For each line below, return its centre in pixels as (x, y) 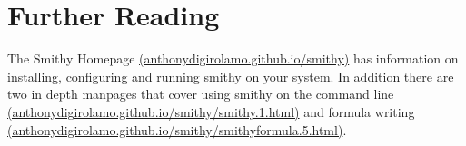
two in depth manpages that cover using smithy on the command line (201, 94)
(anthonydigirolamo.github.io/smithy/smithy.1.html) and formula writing (211, 111)
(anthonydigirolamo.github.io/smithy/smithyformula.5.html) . (177, 129)
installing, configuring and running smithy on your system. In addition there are (231, 76)
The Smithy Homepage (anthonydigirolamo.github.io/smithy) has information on (233, 58)
